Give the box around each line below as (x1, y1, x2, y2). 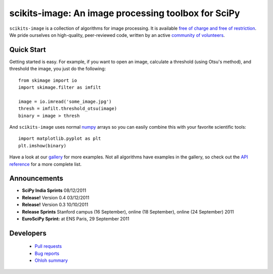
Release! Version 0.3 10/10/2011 (22, 202, 88, 208)
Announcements (9, 174, 63, 183)
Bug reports (34, 250, 60, 256)
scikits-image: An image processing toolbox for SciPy (9, 8, 240, 19)
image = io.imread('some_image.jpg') (18, 98, 112, 104)
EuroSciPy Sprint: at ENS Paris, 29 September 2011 (22, 216, 129, 222)
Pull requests (34, 243, 62, 249)
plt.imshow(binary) (18, 143, 67, 148)
